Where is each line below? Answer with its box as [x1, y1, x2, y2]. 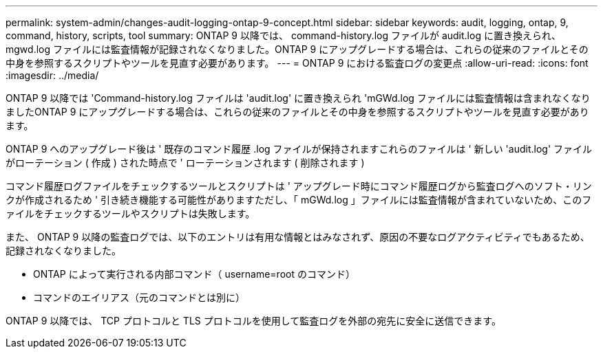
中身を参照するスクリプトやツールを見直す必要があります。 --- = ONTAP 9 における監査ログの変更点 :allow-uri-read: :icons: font [6, 57, 589, 69]
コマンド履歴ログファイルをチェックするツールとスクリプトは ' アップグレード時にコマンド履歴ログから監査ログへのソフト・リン [6, 180, 592, 192]
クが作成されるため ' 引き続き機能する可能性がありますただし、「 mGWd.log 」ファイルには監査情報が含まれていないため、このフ [6, 194, 592, 206]
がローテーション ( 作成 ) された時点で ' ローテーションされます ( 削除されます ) [6, 157, 365, 168]
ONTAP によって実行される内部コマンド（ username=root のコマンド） [33, 268, 355, 280]
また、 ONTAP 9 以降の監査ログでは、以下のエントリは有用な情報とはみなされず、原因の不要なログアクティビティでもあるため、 [6, 231, 590, 243]
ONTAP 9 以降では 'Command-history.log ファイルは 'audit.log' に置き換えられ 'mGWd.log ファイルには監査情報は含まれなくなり [6, 92, 591, 104]
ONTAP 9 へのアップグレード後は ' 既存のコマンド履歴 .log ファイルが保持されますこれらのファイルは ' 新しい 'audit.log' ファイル [6, 143, 593, 155]
